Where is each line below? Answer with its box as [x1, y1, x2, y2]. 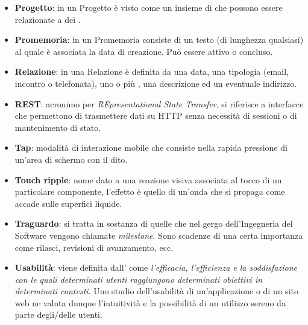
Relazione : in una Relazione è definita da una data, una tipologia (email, [14, 65, 289, 78]
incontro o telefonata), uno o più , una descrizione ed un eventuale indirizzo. [14, 77, 297, 89]
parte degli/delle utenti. [14, 308, 102, 321]
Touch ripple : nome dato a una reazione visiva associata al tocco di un [14, 173, 282, 186]
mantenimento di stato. [14, 121, 101, 133]
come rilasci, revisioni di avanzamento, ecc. [14, 241, 174, 253]
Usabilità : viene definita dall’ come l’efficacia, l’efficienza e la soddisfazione [14, 261, 297, 274]
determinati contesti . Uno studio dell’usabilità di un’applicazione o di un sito [14, 285, 298, 297]
